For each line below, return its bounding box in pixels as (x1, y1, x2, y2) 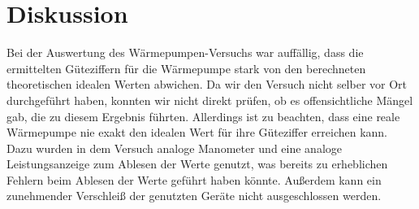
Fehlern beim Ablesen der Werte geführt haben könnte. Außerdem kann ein (6, 171, 382, 188)
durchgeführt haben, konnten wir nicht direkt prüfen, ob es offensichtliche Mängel (6, 91, 413, 108)
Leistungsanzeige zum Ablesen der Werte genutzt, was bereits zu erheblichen (6, 155, 388, 172)
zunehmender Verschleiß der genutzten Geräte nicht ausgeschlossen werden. (6, 187, 382, 204)
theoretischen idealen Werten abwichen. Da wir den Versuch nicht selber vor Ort (6, 76, 408, 93)
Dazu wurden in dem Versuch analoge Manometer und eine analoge (6, 139, 342, 156)
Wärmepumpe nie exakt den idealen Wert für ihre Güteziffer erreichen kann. (6, 124, 387, 141)
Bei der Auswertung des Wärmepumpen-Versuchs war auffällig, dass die (6, 44, 364, 61)
